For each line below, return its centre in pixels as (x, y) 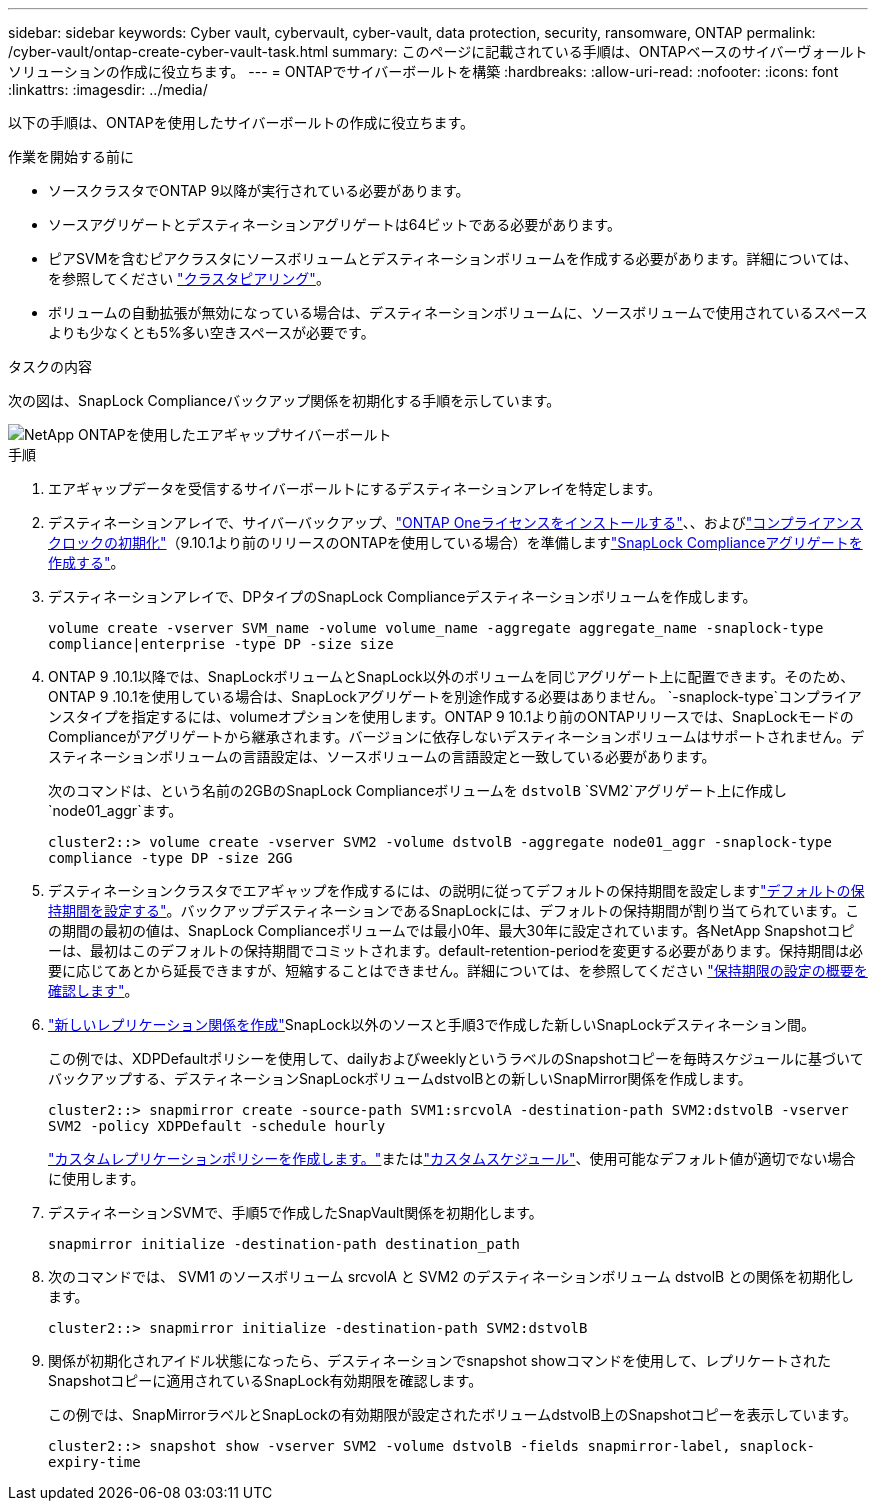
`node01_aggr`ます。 (115, 810)
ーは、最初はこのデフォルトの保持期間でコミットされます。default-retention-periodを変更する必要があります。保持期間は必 (456, 950)
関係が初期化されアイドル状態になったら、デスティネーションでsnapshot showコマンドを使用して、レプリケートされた (439, 1360)
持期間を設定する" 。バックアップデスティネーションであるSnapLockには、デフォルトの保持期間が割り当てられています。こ (454, 910)
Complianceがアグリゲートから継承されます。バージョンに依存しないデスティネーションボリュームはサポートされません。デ (456, 736)
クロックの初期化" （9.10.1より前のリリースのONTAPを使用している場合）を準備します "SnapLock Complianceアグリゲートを (455, 542)
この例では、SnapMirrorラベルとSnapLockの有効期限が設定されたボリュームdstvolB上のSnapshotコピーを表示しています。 (453, 1414)
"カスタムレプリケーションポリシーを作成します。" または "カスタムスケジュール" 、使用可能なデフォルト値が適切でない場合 (452, 1158)
